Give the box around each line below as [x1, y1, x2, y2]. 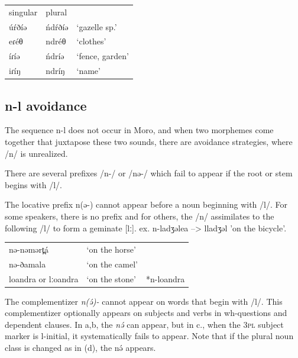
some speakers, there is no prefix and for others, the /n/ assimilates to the [5, 209, 274, 222]
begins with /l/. [5, 178, 62, 191]
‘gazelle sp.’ [76, 20, 117, 33]
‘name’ [76, 64, 101, 77]
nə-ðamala [9, 257, 46, 270]
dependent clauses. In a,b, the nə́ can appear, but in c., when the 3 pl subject [5, 318, 284, 330]
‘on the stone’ [86, 272, 136, 285]
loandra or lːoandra [9, 272, 79, 285]
